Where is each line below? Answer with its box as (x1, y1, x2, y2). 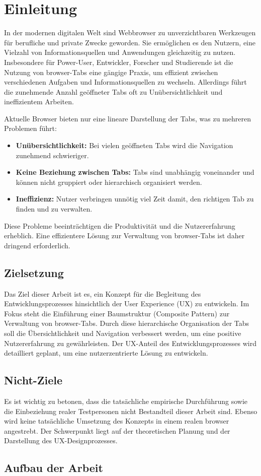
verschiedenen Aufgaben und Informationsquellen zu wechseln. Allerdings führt (4, 77, 247, 87)
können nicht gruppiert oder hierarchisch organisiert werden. (16, 176, 202, 187)
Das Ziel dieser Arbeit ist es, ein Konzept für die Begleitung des (4, 288, 201, 299)
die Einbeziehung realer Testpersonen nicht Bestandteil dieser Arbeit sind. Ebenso (4, 405, 257, 416)
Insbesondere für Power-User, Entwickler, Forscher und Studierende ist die (4, 56, 233, 67)
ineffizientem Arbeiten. (4, 96, 74, 107)
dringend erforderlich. (4, 240, 70, 250)
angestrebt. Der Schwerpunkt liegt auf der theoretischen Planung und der (4, 425, 230, 436)
